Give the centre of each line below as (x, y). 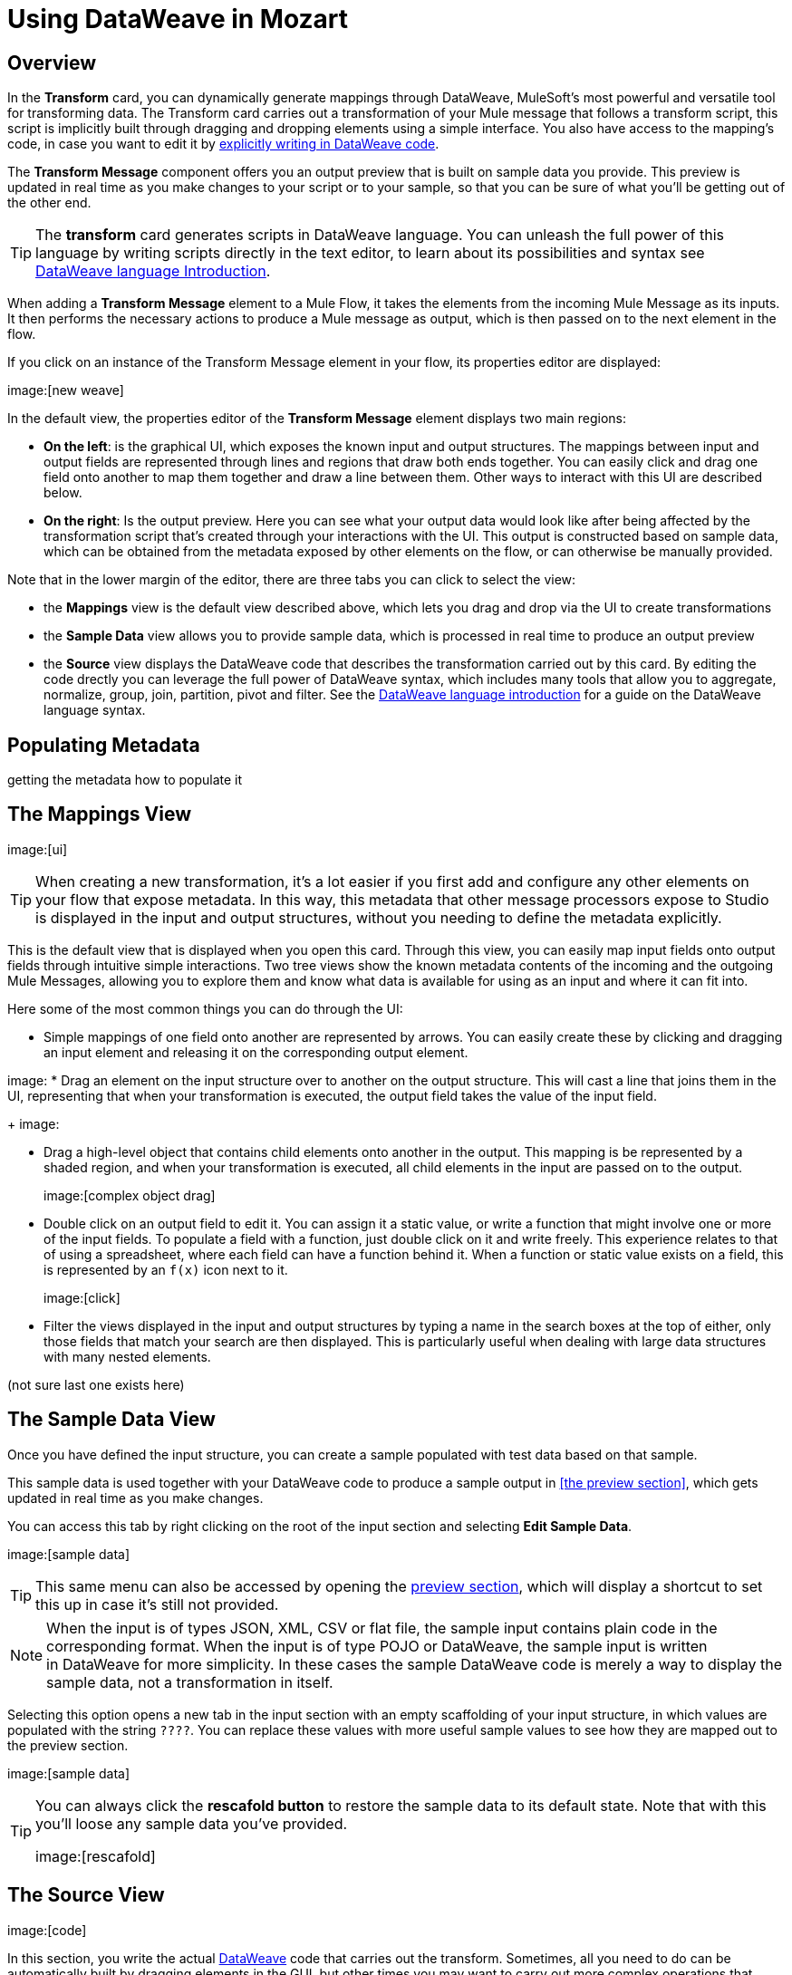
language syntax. (95, 710)
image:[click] (82, 1297)
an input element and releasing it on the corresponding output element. (256, 1052)
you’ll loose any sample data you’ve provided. (192, 1823)
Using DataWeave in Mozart (178, 19)
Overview (52, 63)
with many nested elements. (127, 1356)
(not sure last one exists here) (96, 1384)
